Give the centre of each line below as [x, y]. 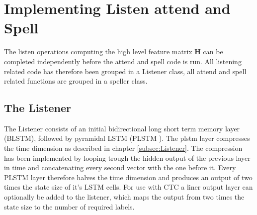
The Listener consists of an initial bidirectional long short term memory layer [122, 128]
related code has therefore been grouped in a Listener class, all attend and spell [125, 71]
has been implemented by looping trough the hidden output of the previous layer [127, 158]
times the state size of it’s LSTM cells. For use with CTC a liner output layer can [128, 187]
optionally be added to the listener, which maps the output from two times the [124, 197]
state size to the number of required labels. [69, 206]
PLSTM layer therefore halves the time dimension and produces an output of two [128, 177]
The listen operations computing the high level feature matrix [98, 52]
